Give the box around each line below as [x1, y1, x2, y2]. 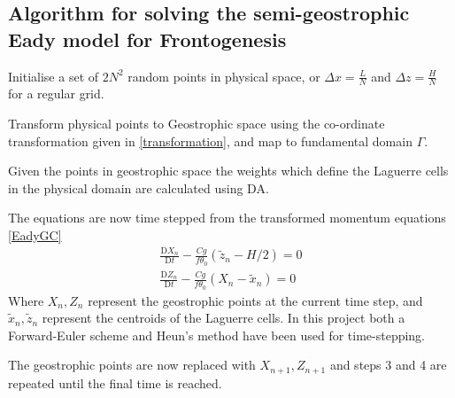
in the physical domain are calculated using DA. [8, 178, 269, 197]
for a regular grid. [8, 84, 104, 103]
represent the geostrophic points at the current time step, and [88, 291, 423, 309]
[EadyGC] [8, 225, 62, 244]
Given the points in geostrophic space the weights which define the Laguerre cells [8, 161, 449, 180]
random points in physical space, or [127, 66, 320, 85]
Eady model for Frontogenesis [8, 25, 287, 52]
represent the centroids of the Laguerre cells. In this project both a [42, 308, 405, 327]
